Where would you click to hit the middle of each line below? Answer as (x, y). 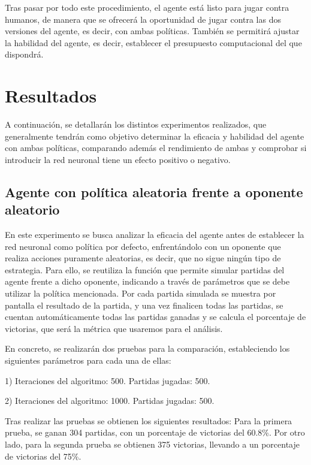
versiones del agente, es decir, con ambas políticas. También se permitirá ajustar (152, 31)
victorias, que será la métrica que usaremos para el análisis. (114, 328)
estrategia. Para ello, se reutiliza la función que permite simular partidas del (145, 269)
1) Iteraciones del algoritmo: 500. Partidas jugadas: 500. (108, 380)
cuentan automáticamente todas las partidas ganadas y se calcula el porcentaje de (155, 317)
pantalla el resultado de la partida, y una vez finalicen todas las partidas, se (144, 305)
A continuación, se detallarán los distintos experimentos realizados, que (136, 124)
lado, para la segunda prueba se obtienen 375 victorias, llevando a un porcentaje (152, 444)
